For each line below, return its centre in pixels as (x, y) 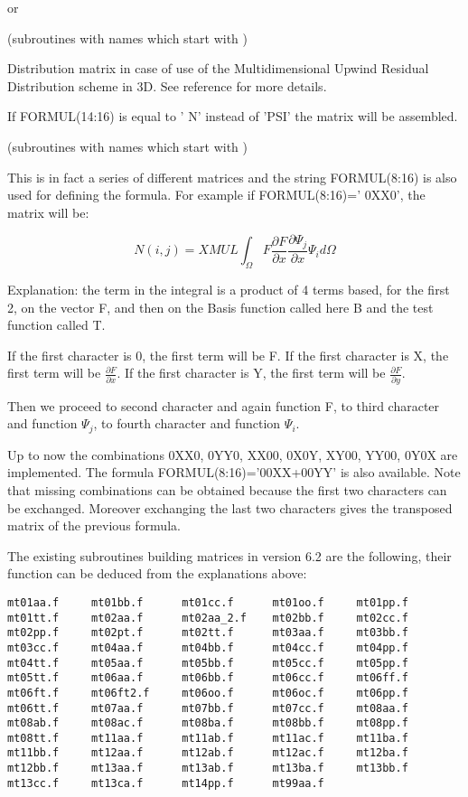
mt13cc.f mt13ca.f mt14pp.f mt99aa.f (166, 783)
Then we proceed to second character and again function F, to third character (224, 405)
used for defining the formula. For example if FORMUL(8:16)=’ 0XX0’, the (216, 195)
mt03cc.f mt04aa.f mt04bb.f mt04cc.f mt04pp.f (208, 647)
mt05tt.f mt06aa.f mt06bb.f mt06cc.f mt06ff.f (208, 678)
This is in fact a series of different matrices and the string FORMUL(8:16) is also (232, 177)
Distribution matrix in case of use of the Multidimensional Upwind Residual (218, 68)
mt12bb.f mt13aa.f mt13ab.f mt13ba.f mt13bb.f (208, 769)
